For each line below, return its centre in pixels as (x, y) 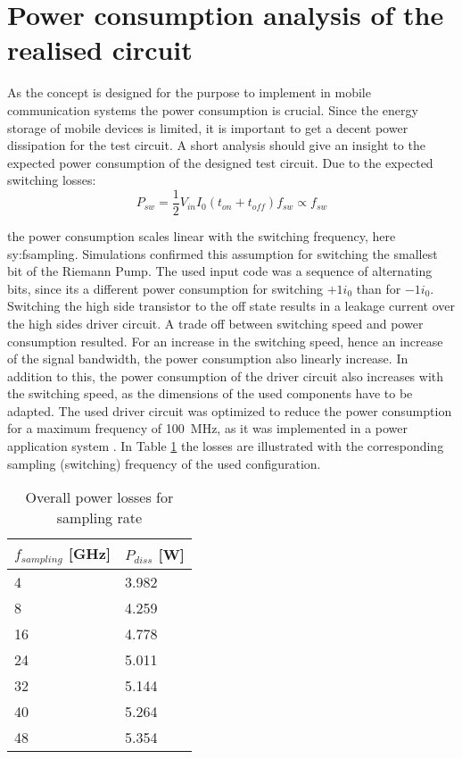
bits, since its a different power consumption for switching (165, 288)
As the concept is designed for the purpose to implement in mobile (189, 92)
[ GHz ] (90, 554)
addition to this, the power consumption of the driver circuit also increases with (226, 375)
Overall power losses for (99, 497)
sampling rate (99, 518)
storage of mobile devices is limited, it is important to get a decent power (208, 127)
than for (379, 288)
